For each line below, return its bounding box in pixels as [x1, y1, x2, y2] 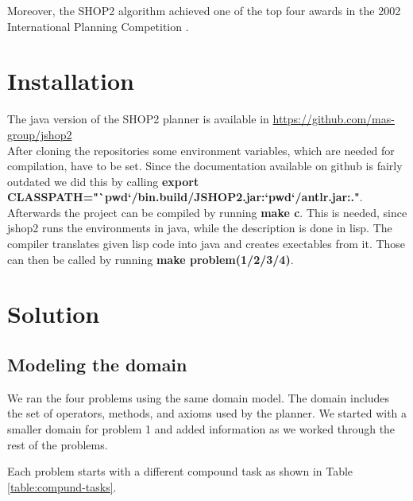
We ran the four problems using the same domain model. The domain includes [7, 389, 390, 406]
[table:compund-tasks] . [7, 478, 117, 495]
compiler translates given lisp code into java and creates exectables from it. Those [7, 235, 406, 252]
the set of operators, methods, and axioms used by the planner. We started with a [7, 405, 407, 421]
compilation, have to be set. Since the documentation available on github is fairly [7, 157, 403, 174]
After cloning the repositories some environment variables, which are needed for [7, 142, 395, 158]
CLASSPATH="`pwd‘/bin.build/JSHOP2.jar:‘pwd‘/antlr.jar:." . [7, 188, 363, 205]
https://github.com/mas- [272, 111, 395, 127]
